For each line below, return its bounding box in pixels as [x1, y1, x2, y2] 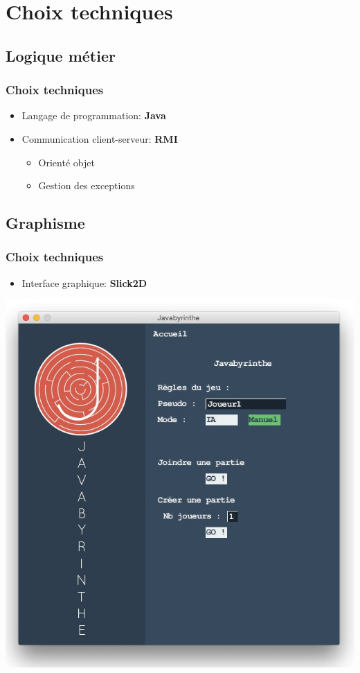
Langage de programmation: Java [21, 108, 166, 123]
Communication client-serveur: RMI [21, 131, 178, 146]
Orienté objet [38, 155, 95, 169]
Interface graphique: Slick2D [21, 275, 147, 290]
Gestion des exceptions [38, 178, 135, 193]
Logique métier [6, 44, 116, 66]
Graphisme [6, 212, 85, 234]
